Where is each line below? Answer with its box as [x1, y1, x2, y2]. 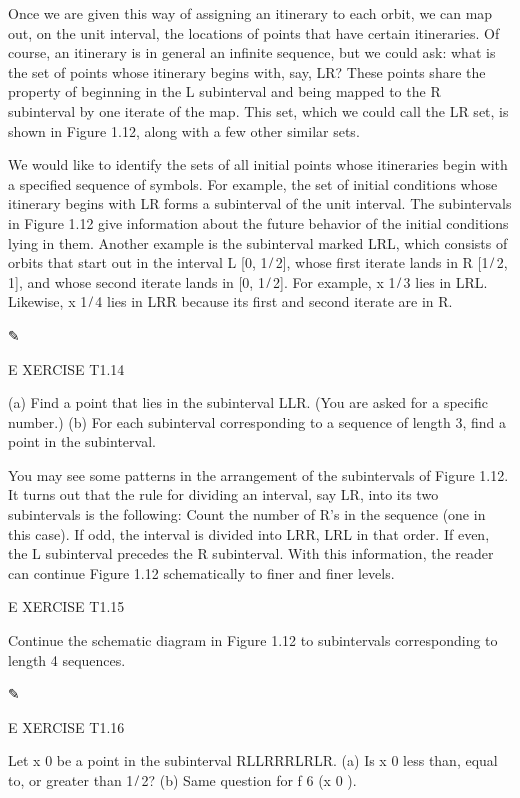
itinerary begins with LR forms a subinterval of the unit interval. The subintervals [8, 193, 512, 214]
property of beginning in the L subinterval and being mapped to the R [8, 81, 441, 102]
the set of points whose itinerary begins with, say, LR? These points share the [8, 61, 486, 82]
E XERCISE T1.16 [8, 716, 125, 737]
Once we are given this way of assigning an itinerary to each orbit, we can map [8, 3, 493, 23]
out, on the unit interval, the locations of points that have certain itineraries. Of [8, 22, 500, 43]
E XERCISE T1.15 [8, 596, 125, 617]
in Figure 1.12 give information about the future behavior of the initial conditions [8, 212, 509, 233]
